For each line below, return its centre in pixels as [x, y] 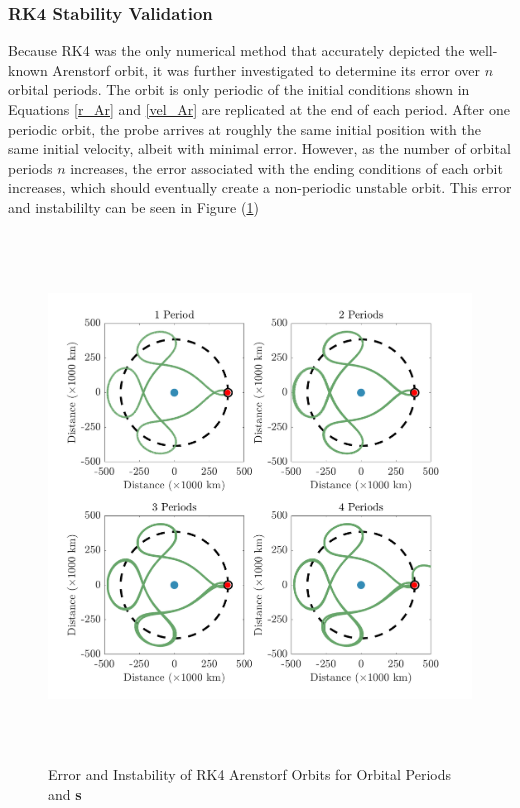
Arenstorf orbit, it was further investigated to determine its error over [266, 69]
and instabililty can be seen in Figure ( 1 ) [133, 206]
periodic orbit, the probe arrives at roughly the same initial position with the [245, 128]
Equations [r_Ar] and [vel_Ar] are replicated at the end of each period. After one [259, 109]
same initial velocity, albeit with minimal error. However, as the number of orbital [259, 148]
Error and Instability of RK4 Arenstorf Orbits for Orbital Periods [250, 774]
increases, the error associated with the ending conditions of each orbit [286, 167]
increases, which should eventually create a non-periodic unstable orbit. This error [260, 187]
